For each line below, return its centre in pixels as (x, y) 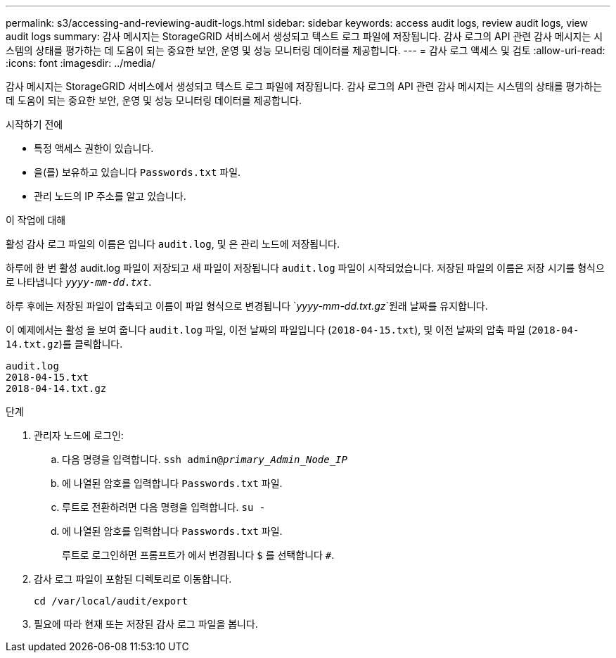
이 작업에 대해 (36, 220)
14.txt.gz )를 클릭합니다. (64, 344)
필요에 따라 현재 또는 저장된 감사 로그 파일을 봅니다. (146, 624)
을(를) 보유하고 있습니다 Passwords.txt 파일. (137, 172)
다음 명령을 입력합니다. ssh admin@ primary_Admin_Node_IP (205, 459)
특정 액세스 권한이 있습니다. (94, 148)
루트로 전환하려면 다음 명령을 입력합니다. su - (164, 507)
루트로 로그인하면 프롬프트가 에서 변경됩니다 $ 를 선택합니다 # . (198, 555)
